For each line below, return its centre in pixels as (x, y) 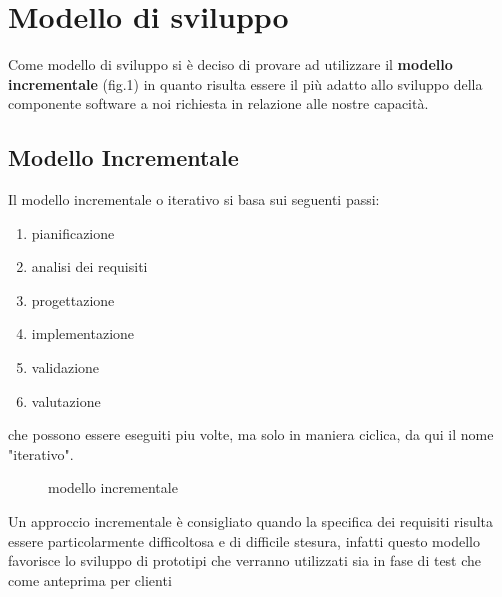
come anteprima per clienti (90, 579)
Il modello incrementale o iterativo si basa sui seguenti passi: (194, 199)
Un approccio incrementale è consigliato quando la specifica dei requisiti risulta (251, 521)
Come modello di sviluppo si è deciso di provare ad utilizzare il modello (230, 64)
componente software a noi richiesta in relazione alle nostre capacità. (218, 103)
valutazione (66, 400)
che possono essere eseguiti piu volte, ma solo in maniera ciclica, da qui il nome (251, 434)
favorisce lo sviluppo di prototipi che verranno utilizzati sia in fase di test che (245, 560)
